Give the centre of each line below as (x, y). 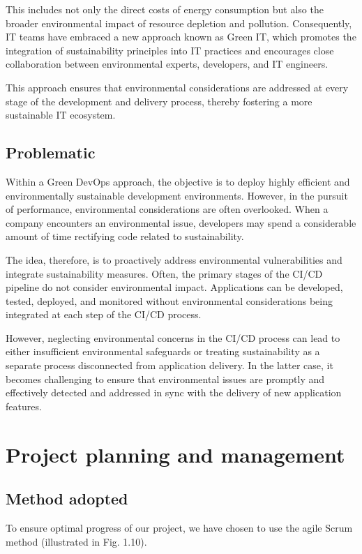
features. (24, 406)
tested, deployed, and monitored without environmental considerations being (169, 300)
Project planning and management (175, 454)
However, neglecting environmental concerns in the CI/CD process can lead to (173, 337)
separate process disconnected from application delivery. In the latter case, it (169, 365)
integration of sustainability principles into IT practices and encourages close (170, 50)
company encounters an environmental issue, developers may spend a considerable (181, 222)
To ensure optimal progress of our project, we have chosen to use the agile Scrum (179, 528)
